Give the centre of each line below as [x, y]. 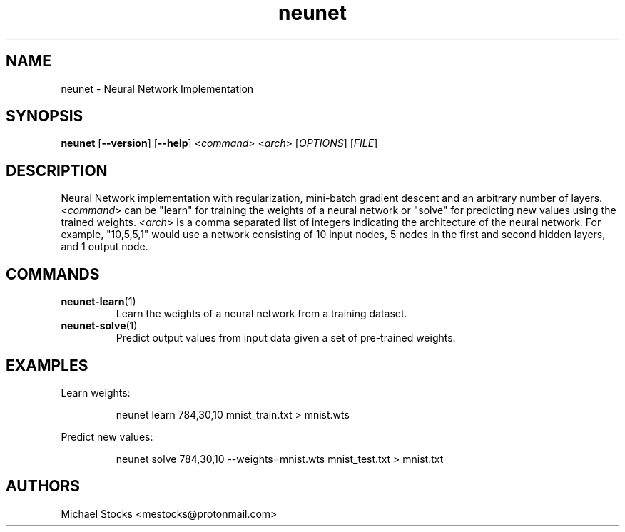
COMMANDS [53, 274]
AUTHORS [43, 486]
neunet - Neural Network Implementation [157, 88]
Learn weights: [96, 392]
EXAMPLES [47, 365]
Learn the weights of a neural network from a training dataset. [261, 314]
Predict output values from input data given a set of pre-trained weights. [286, 338]
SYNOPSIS [45, 116]
